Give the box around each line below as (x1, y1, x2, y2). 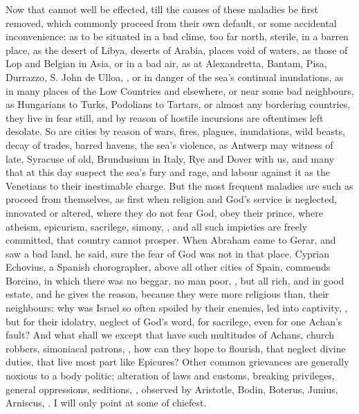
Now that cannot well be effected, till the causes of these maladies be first (6, 2, 318, 16)
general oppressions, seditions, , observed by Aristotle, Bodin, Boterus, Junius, (6, 381, 338, 396)
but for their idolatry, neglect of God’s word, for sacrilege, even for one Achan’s (6, 314, 342, 328)
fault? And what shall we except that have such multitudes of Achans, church (6, 327, 335, 342)
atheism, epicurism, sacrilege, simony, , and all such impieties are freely (6, 219, 308, 233)
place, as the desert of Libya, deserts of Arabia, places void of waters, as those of (6, 42, 348, 57)
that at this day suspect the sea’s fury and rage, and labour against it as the (6, 165, 330, 179)
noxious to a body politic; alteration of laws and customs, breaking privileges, (6, 368, 335, 383)
